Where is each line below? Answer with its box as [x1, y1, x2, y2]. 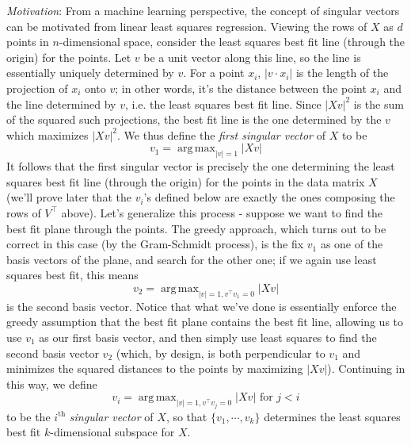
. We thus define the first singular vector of [117, 126, 325, 143]
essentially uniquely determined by [6, 64, 174, 81]
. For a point [183, 64, 245, 81]
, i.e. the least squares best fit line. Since [124, 95, 322, 112]
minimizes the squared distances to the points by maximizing [6, 360, 303, 377]
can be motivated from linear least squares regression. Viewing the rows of [6, 17, 367, 34]
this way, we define [6, 375, 97, 392]
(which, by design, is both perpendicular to [116, 344, 325, 361]
